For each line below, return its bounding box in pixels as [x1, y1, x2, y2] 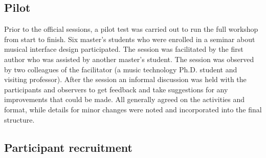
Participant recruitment [4, 139, 132, 155]
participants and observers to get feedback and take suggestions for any [4, 84, 228, 94]
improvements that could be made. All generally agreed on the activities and [4, 94, 245, 105]
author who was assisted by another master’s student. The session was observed [4, 53, 254, 64]
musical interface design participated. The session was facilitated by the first [4, 44, 243, 54]
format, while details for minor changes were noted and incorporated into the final [4, 104, 262, 114]
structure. [4, 114, 35, 125]
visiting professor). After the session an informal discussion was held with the [4, 74, 247, 85]
